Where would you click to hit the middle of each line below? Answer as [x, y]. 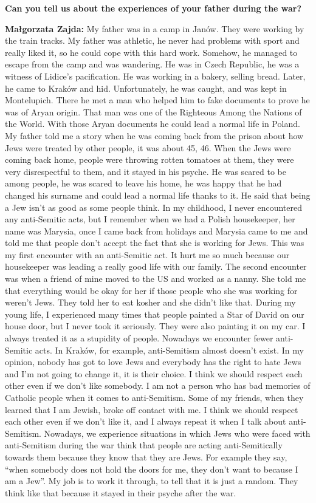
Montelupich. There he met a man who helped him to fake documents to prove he [157, 100]
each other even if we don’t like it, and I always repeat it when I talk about [146, 421]
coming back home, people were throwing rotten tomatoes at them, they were [149, 159]
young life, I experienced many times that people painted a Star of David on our [155, 314]
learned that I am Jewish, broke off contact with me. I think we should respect [152, 409]
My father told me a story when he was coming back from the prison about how [154, 135]
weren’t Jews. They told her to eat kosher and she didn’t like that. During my [150, 302]
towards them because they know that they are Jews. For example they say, [146, 457]
